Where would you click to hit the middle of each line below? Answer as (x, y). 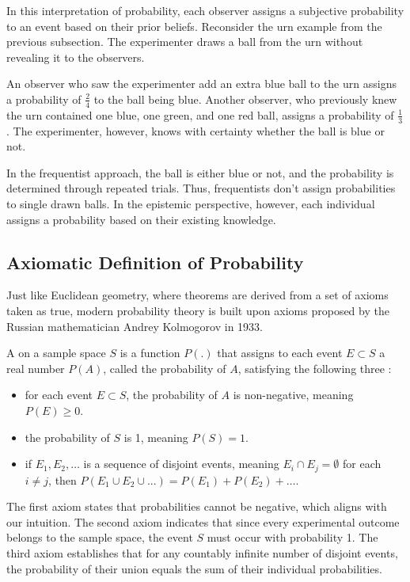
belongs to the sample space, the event (100, 537)
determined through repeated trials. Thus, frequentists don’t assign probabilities (201, 188)
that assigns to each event (280, 353)
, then (63, 479)
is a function (150, 353)
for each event (59, 395)
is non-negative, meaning (293, 395)
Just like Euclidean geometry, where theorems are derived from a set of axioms (197, 295)
